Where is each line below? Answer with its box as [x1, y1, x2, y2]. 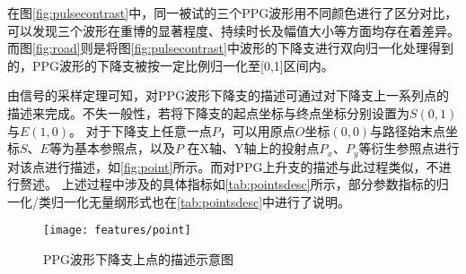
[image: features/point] [43, 224, 191, 237]
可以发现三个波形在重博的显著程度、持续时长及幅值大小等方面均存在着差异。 [7, 21, 460, 39]
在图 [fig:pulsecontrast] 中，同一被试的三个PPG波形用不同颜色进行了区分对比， [7, 4, 458, 21]
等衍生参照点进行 [358, 139, 460, 158]
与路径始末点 [370, 121, 446, 140]
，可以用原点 [219, 121, 295, 140]
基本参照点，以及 [74, 139, 175, 158]
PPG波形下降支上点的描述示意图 [43, 250, 234, 269]
